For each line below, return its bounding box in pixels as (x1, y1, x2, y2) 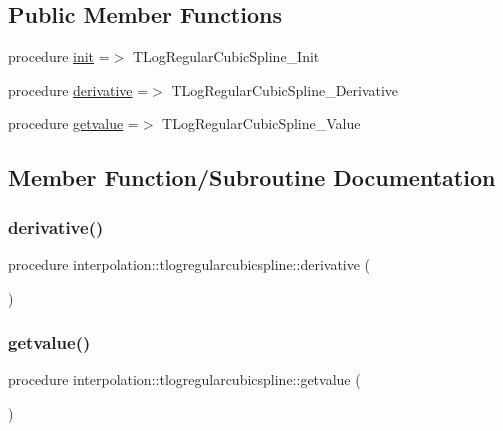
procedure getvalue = (8, 113, 139, 134)
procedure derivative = (8, 79, 149, 100)
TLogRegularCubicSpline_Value (162, 113, 361, 134)
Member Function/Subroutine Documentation (8, 162, 496, 193)
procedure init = (8, 46, 110, 67)
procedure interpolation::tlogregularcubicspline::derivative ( (8, 253, 371, 274)
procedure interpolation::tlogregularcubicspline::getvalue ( (8, 369, 361, 390)
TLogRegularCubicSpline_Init (132, 46, 320, 67)
